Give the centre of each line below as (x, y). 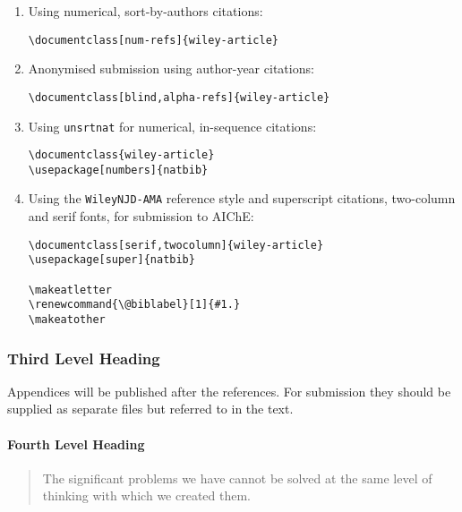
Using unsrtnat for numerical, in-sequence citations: (172, 126)
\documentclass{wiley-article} (121, 155)
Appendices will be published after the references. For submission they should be (229, 391)
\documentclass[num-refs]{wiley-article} (153, 40)
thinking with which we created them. (146, 495)
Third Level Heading (84, 358)
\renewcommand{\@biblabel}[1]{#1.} (134, 305)
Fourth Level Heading (76, 444)
